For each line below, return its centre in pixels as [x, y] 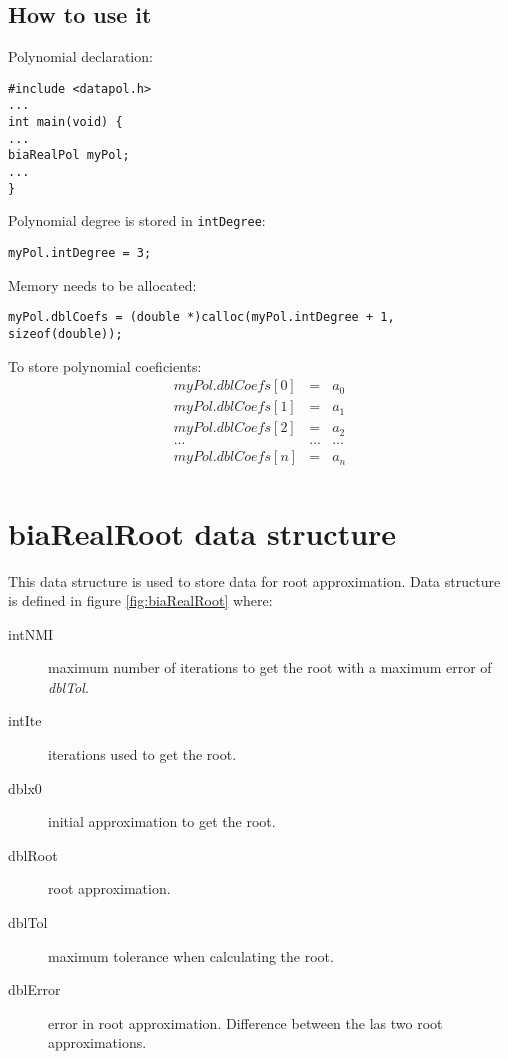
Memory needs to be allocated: [102, 284]
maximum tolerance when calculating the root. [191, 955]
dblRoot [33, 854]
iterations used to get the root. [142, 754]
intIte [25, 720]
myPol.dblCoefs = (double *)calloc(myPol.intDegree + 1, [201, 317]
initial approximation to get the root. [162, 821]
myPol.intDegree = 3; [80, 253]
